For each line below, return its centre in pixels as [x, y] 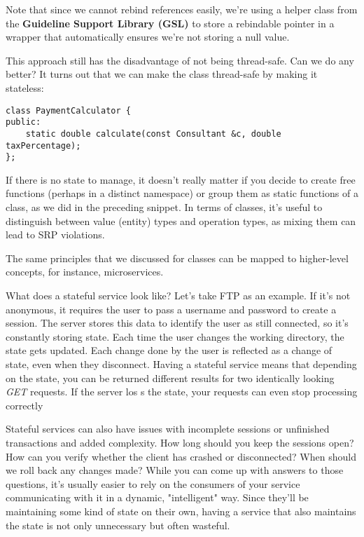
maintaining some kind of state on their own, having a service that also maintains [181, 511]
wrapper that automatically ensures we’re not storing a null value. [148, 37]
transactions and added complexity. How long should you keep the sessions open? [180, 442]
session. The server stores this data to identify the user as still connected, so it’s [177, 323]
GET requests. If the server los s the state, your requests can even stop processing [182, 392]
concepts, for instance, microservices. [85, 272]
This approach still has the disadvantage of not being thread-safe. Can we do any [180, 60]
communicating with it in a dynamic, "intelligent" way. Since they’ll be [157, 497]
